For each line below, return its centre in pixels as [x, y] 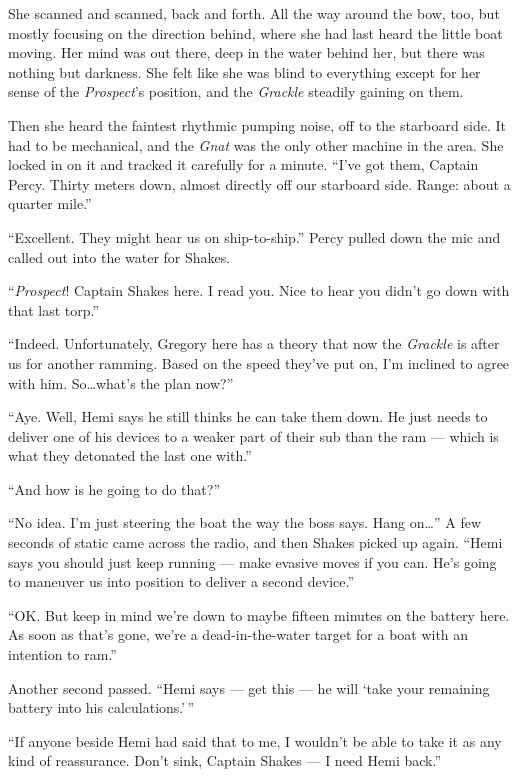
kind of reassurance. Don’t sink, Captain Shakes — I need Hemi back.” [225, 760]
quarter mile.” [50, 203]
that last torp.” [54, 309]
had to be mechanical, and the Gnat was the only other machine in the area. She [256, 144]
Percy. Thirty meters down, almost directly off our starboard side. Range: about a [259, 183]
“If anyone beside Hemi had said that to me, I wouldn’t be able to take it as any [255, 740]
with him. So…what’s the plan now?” [121, 382]
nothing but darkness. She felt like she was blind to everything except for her [244, 71]
